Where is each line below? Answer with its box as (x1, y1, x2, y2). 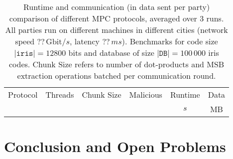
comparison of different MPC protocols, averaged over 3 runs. (9, 12, 224, 24)
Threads (45, 89, 74, 100)
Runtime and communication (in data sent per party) (23, 1, 210, 12)
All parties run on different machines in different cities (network (5, 24, 228, 35)
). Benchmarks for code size (121, 35, 218, 47)
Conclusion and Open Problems (4, 136, 226, 157)
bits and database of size (68, 47, 154, 58)
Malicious (129, 89, 162, 100)
